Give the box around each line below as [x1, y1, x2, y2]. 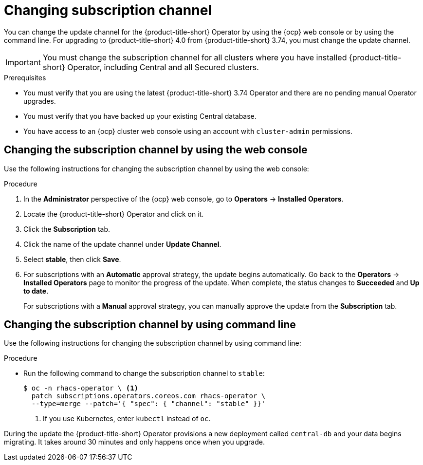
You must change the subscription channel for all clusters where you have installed [42, 52, 347, 62]
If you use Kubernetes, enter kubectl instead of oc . [43, 414, 211, 423]
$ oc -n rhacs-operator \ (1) [23, 384, 139, 392]
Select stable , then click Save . [23, 255, 121, 263]
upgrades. [23, 96, 56, 105]
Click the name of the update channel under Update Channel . [23, 240, 221, 248]
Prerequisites [4, 73, 46, 82]
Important [5, 57, 41, 67]
